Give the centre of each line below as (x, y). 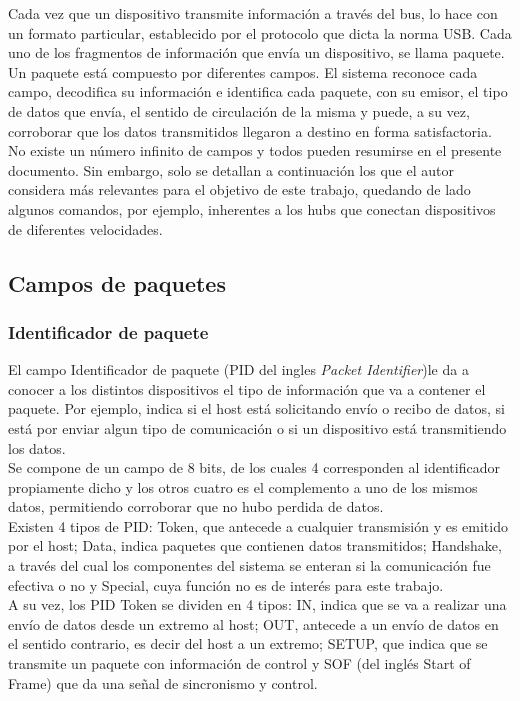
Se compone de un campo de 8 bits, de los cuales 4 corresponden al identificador (254, 467)
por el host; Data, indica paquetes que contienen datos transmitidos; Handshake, (255, 545)
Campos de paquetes (117, 282)
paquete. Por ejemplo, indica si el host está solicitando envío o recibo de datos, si (256, 408)
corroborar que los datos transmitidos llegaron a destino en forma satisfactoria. (250, 130)
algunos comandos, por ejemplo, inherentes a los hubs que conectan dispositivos (252, 208)
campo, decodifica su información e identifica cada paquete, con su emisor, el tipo (258, 91)
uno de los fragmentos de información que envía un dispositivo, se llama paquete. (256, 52)
